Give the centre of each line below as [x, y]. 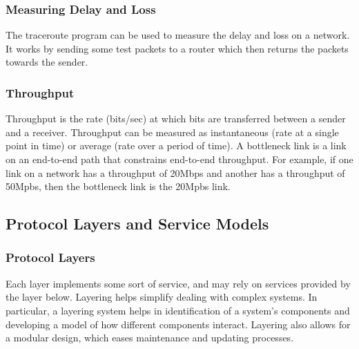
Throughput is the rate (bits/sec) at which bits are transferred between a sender [176, 119]
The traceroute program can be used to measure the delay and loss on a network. [178, 35]
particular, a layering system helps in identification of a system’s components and [178, 310]
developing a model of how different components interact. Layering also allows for [178, 324]
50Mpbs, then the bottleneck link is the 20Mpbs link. [118, 186]
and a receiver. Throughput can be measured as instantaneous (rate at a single [172, 132]
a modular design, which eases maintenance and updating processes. [150, 338]
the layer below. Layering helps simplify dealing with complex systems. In [162, 297]
